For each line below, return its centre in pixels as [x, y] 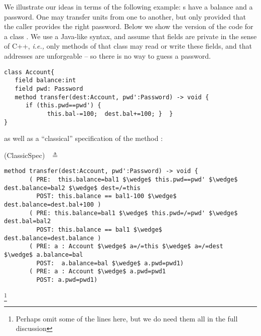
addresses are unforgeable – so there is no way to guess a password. [107, 55]
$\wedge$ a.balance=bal [44, 255]
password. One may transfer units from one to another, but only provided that [125, 16]
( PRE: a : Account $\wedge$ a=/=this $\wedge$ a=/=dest [126, 246]
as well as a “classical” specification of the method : [84, 138]
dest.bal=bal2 [28, 221]
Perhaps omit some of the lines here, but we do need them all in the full [127, 318]
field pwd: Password [49, 89]
